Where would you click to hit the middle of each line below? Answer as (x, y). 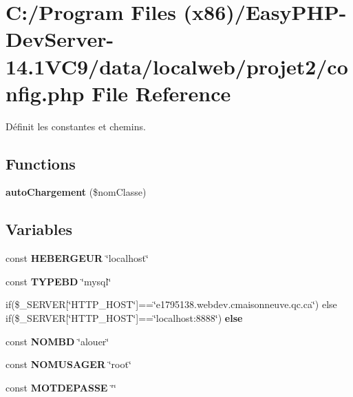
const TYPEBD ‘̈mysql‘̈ (58, 281)
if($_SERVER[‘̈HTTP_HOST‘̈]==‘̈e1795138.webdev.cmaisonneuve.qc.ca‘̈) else (171, 304)
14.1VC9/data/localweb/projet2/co (177, 66)
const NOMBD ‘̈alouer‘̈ (57, 341)
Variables (39, 229)
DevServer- (60, 39)
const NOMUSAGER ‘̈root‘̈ (68, 364)
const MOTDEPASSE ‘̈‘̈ (61, 387)
